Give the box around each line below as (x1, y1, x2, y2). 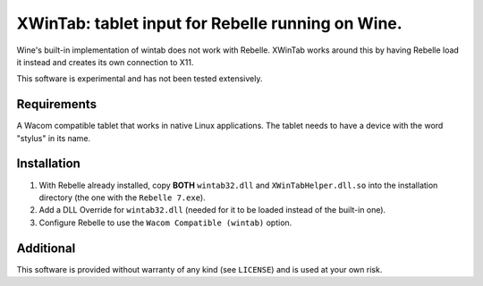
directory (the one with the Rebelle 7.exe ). (38, 192, 206, 203)
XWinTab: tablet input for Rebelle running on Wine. (16, 13, 402, 33)
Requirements (16, 97, 97, 112)
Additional (16, 240, 76, 256)
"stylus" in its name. (16, 132, 91, 143)
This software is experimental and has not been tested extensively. (16, 73, 263, 84)
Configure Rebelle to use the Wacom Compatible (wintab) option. (38, 217, 292, 228)
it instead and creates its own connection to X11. (16, 56, 194, 67)
